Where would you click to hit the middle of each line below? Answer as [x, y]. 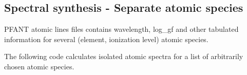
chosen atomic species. [39, 66]
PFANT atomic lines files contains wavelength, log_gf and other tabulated [121, 29]
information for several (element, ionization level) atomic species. [106, 39]
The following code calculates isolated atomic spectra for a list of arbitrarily [124, 56]
